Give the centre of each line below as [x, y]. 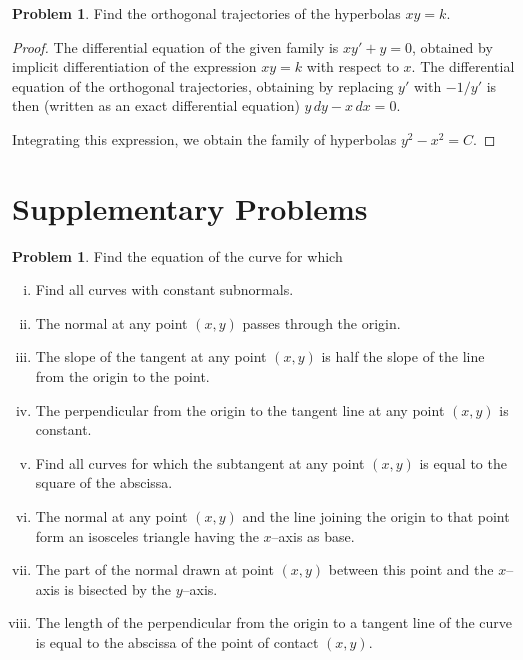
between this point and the [411, 569]
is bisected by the [117, 588]
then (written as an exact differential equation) [156, 105]
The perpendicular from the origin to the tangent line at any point [240, 409]
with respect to [352, 66]
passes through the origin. [321, 322]
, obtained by [452, 46]
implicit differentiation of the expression [134, 66]
